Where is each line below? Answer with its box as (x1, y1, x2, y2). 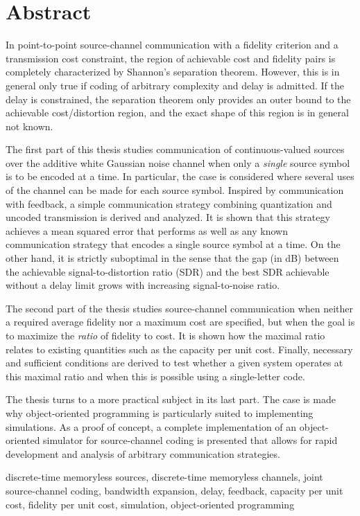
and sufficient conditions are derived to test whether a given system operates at (6, 355, 343, 370)
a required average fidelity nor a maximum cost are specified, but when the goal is (6, 314, 355, 329)
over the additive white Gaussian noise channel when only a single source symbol (6, 155, 350, 170)
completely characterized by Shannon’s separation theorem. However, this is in (6, 64, 340, 79)
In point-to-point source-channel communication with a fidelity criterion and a (6, 37, 338, 52)
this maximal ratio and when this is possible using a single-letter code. (6, 368, 305, 383)
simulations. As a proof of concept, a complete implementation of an (6, 419, 297, 434)
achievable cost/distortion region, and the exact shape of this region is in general (6, 105, 349, 120)
